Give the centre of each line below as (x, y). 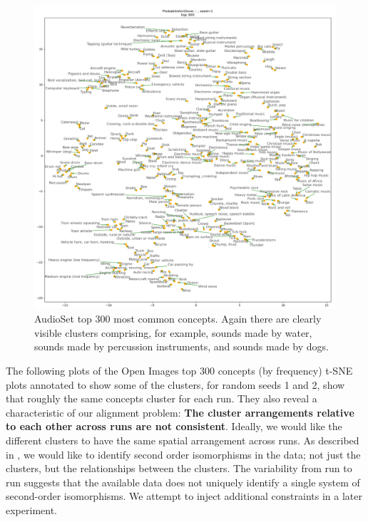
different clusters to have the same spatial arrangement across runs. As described (183, 440)
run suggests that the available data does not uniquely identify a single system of (183, 482)
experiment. (31, 510)
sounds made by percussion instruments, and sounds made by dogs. (182, 346)
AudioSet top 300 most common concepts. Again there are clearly (178, 319)
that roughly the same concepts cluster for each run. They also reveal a (162, 398)
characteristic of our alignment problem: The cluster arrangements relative (180, 412)
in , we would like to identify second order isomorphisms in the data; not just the (183, 454)
